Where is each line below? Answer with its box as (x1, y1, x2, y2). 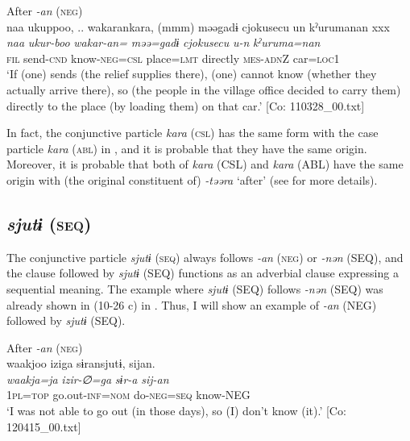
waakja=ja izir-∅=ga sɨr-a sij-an (6, 370, 169, 387)
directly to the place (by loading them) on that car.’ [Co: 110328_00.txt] (6, 97, 365, 114)
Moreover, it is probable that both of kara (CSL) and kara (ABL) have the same (6, 156, 404, 173)
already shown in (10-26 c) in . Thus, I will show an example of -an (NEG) (6, 296, 377, 313)
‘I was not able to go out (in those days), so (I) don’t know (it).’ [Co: (6, 402, 346, 419)
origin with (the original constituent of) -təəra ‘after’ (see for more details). (6, 171, 378, 188)
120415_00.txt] (6, 418, 81, 435)
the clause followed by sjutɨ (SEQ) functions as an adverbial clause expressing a (6, 264, 399, 281)
